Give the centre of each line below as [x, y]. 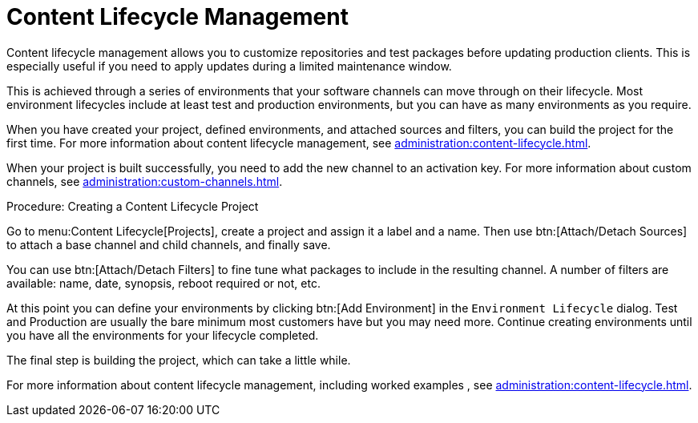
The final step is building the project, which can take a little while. [179, 360]
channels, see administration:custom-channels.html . [145, 181]
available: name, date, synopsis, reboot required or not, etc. [163, 283]
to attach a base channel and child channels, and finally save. [169, 244]
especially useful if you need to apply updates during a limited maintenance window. [229, 66]
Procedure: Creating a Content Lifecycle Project [133, 206]
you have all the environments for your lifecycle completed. [163, 335]
